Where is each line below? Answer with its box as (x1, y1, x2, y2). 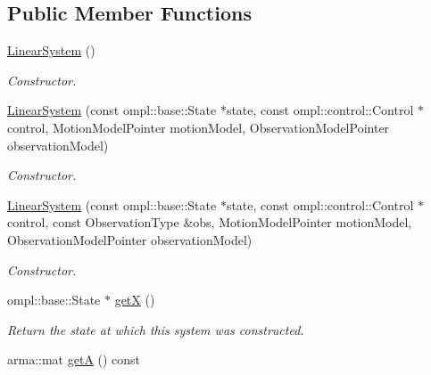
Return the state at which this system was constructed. (7, 320, 304, 338)
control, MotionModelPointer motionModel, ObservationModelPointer (7, 118, 390, 136)
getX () (114, 290, 155, 309)
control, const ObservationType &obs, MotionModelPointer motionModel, (7, 213, 412, 232)
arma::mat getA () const (7, 350, 141, 369)
